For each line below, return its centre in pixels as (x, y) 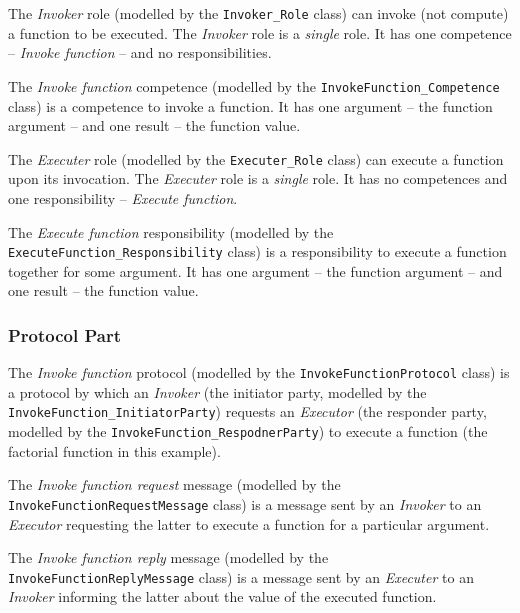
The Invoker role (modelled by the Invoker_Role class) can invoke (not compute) (258, 13)
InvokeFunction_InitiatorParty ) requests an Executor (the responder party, (247, 411)
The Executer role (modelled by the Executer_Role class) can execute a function (256, 158)
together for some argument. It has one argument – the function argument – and (255, 270)
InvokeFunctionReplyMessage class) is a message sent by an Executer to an (241, 576)
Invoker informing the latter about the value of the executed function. (222, 596)
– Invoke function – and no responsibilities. (140, 52)
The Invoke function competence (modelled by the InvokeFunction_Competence (254, 85)
